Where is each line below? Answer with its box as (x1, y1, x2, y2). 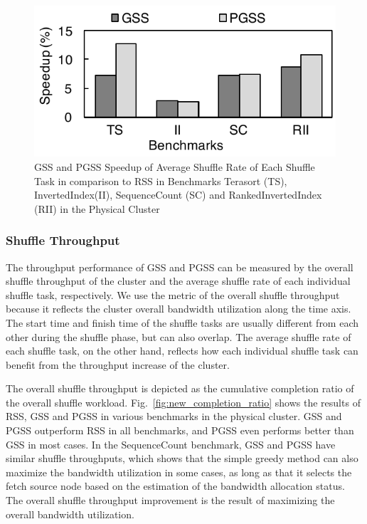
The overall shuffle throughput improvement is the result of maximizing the (6, 493, 335, 508)
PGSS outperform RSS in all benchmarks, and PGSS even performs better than (6, 423, 354, 438)
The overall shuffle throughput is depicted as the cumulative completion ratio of (6, 381, 354, 396)
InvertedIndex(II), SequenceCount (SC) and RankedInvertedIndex (34, 187, 322, 202)
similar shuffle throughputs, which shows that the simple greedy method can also (6, 451, 358, 466)
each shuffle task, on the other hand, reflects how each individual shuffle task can (6, 343, 358, 358)
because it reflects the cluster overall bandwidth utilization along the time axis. (6, 301, 351, 316)
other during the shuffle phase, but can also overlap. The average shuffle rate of (6, 329, 351, 344)
